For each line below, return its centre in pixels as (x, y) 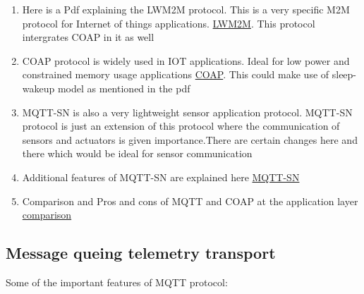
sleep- (344, 74)
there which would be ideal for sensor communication (137, 153)
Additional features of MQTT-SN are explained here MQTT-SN (161, 177)
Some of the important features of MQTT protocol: (117, 282)
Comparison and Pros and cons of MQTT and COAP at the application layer (190, 201)
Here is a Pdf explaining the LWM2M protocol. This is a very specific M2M (186, 9)
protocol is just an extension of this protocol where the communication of (181, 126)
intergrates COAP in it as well (88, 37)
